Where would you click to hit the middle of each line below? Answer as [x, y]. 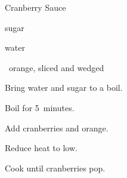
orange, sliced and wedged [56, 67]
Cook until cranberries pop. [55, 168]
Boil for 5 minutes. [40, 107]
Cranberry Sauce [35, 7]
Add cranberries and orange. [57, 128]
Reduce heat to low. [41, 148]
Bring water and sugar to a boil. [64, 88]
